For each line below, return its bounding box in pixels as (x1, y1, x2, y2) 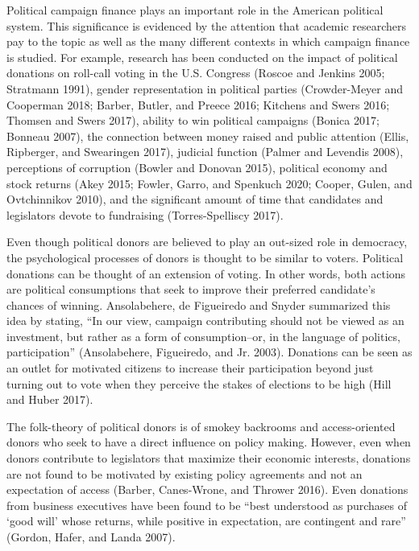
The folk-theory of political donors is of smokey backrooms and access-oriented (6, 417, 396, 434)
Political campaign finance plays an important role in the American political (6, 2, 384, 18)
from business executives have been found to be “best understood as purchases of (6, 496, 408, 513)
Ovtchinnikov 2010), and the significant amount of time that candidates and (6, 191, 384, 208)
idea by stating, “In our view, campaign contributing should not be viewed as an (6, 312, 404, 329)
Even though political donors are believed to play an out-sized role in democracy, (6, 233, 408, 250)
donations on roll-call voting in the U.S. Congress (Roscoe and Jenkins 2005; (6, 64, 385, 81)
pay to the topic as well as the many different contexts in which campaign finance (6, 33, 410, 50)
